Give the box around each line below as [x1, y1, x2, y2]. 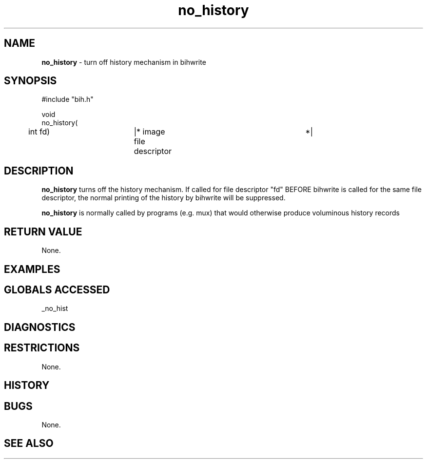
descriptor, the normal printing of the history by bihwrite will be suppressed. [41, 193, 286, 202]
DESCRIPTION [4, 164, 74, 177]
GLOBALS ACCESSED [4, 283, 110, 296]
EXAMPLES [4, 263, 60, 275]
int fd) [28, 127, 50, 137]
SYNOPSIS [4, 75, 57, 87]
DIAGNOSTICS [4, 321, 76, 333]
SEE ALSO [4, 437, 54, 450]
